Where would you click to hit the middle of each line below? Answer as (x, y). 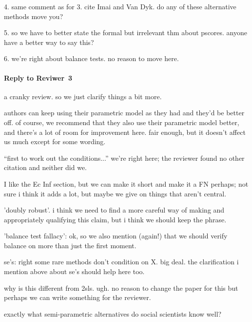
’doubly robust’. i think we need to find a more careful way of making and (114, 210)
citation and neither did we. (46, 167)
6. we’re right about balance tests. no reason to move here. (91, 58)
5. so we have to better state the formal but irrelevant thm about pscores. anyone (126, 32)
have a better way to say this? (49, 42)
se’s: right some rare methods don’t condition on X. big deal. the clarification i (121, 262)
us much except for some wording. (55, 141)
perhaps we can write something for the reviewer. (78, 297)
